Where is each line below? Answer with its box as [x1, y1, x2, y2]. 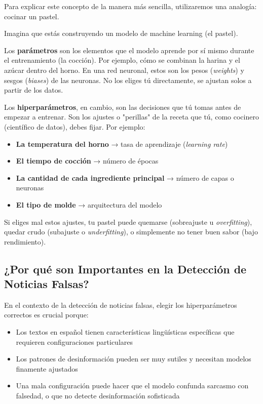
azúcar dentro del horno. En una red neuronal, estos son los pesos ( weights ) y [4, 64, 244, 75]
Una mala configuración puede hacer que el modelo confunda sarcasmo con [16, 380, 249, 391]
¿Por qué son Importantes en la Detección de [4, 261, 247, 276]
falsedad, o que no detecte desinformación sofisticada [16, 390, 180, 401]
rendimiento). [4, 236, 46, 247]
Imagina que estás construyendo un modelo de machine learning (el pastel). [4, 28, 238, 38]
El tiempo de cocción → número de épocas [16, 155, 159, 166]
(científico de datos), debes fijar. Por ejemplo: [4, 121, 145, 132]
